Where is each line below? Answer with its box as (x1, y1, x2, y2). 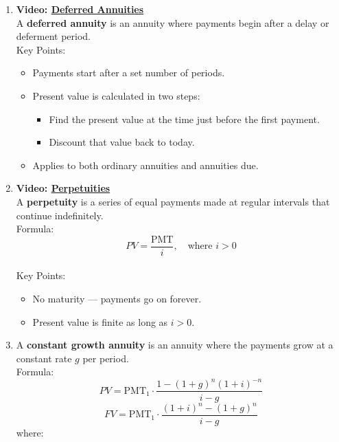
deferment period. (16, 29, 91, 43)
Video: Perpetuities (16, 181, 110, 195)
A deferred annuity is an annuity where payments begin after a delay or (16, 15, 329, 30)
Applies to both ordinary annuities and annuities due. (32, 157, 259, 172)
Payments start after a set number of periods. (32, 65, 225, 80)
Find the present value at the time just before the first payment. (49, 111, 320, 126)
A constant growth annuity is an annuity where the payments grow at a (16, 338, 334, 352)
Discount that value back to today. (49, 135, 195, 149)
